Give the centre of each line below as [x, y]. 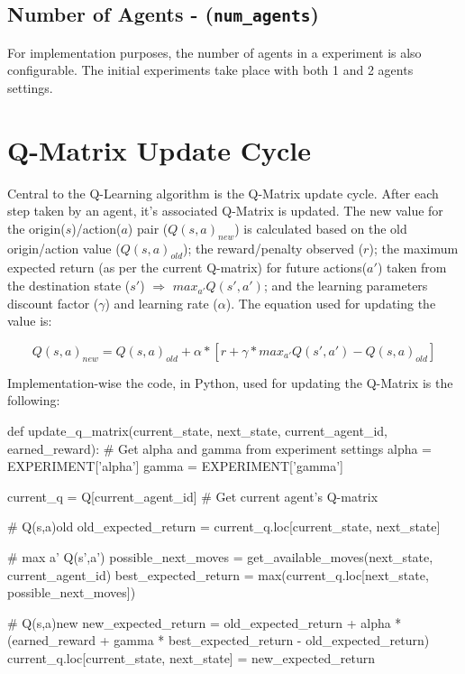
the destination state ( [69, 286]
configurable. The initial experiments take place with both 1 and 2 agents [210, 70]
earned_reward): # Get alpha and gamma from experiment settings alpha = [220, 448]
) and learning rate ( [161, 303]
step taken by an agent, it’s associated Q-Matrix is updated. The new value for [225, 211]
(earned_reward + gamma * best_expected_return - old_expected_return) [219, 640]
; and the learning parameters [346, 286]
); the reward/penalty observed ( [274, 248]
